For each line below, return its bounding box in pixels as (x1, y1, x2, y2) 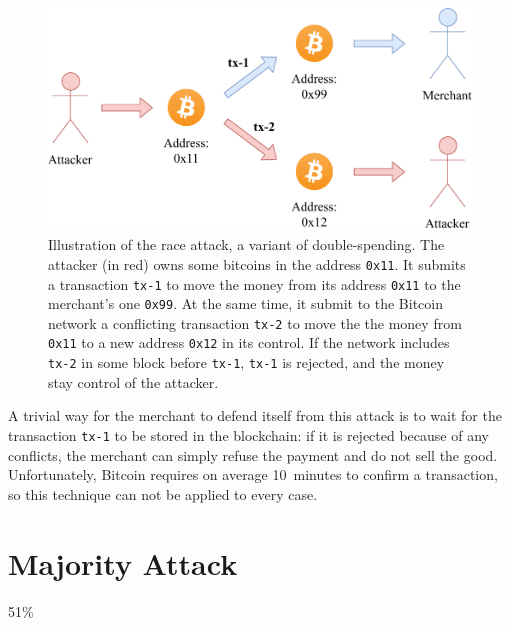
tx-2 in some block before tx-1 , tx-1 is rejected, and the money (48, 352, 445, 373)
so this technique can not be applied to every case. (8, 483, 318, 504)
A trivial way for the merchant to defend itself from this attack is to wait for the (8, 405, 502, 426)
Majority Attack (8, 542, 238, 583)
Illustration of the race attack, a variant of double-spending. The (48, 234, 445, 255)
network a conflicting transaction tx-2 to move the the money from (48, 312, 462, 333)
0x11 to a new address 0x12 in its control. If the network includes (48, 332, 450, 353)
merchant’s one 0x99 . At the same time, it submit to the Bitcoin (48, 293, 443, 314)
